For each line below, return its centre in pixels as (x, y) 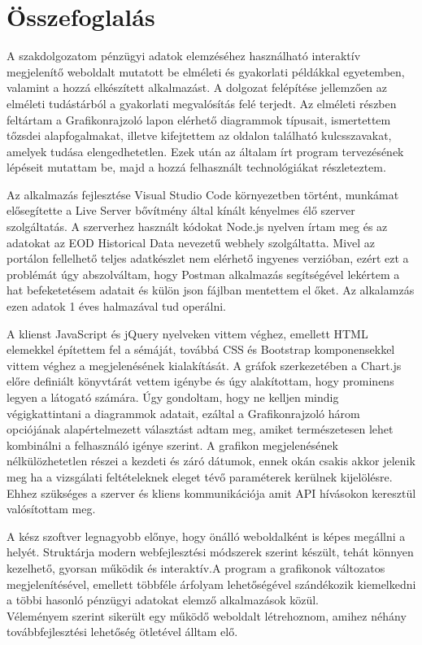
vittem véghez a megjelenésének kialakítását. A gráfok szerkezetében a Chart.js (204, 365)
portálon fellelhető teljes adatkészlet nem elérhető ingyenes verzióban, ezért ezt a (208, 258)
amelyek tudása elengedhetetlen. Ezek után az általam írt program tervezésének (205, 151)
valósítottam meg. (51, 509)
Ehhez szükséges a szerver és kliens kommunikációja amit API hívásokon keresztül (211, 492)
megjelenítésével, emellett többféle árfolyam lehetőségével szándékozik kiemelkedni (211, 584)
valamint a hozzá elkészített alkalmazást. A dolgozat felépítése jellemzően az (197, 87)
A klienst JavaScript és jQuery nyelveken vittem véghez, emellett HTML (187, 333)
